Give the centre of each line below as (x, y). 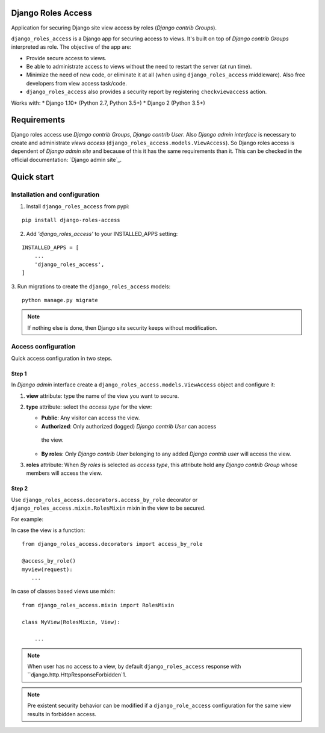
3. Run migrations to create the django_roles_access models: (91, 286)
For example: (27, 519)
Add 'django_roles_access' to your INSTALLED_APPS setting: (102, 234)
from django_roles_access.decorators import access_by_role (112, 544)
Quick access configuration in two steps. (62, 358)
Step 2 (20, 489)
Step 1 (19, 374)
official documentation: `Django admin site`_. (66, 159)
